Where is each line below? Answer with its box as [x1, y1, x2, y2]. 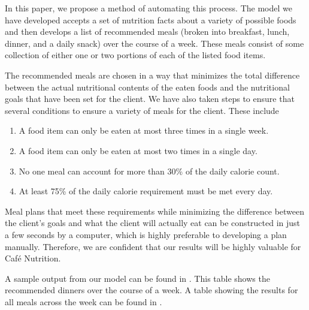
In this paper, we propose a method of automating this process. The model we [5, 2, 292, 14]
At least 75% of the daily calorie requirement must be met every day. [19, 185, 273, 197]
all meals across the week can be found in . [5, 295, 162, 308]
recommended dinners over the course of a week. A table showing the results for [5, 284, 298, 296]
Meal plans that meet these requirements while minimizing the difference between [5, 204, 305, 217]
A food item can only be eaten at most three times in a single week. [19, 124, 269, 137]
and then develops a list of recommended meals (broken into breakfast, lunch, [5, 25, 290, 38]
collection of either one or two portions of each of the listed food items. [5, 49, 266, 61]
